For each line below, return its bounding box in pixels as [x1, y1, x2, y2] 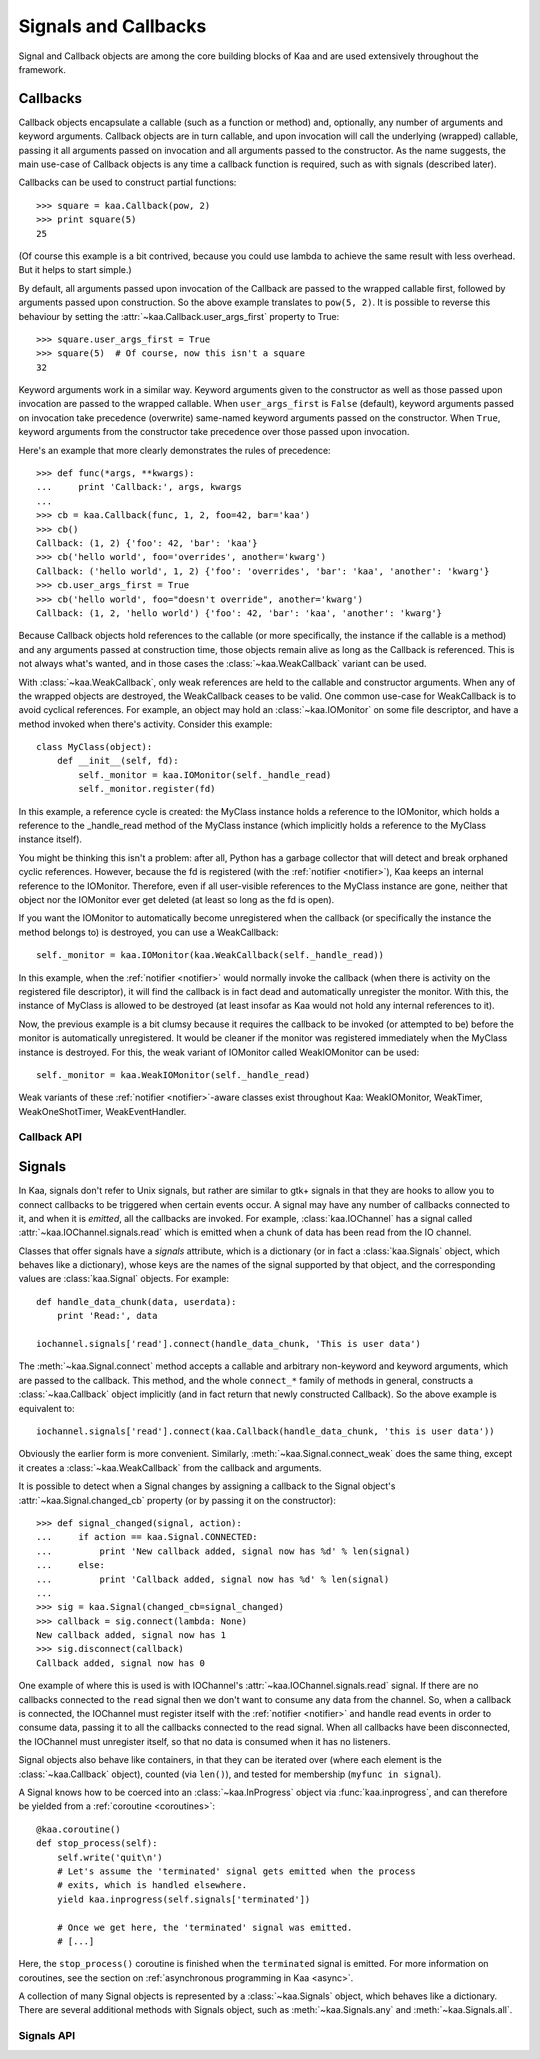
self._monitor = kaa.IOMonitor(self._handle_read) [78, 769, 332, 780]
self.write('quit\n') [56, 1851, 164, 1863]
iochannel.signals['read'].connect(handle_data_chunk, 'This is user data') [36, 1338, 422, 1350]
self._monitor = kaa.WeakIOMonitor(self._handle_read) [36, 1069, 311, 1080]
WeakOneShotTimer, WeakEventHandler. [18, 1105, 187, 1117]
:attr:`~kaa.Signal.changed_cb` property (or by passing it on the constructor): [18, 1494, 337, 1506]
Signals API [18, 2029, 76, 2043]
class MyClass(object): [36, 741, 153, 753]
